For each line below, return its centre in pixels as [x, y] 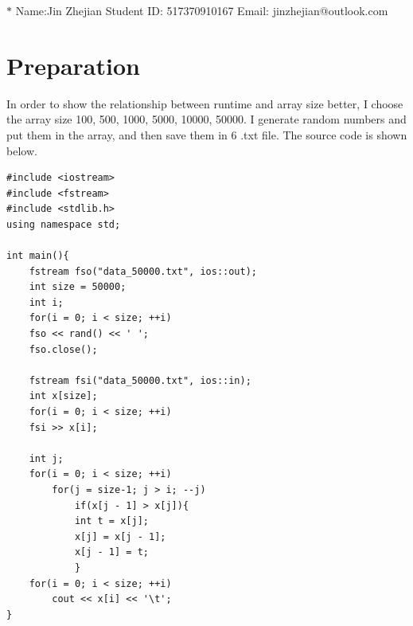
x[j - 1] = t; [111, 552]
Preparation [73, 65]
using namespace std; [64, 224]
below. [22, 150]
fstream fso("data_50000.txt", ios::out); [143, 271]
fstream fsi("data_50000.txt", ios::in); [140, 380]
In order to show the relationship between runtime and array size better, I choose [205, 103]
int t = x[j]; [111, 521]
